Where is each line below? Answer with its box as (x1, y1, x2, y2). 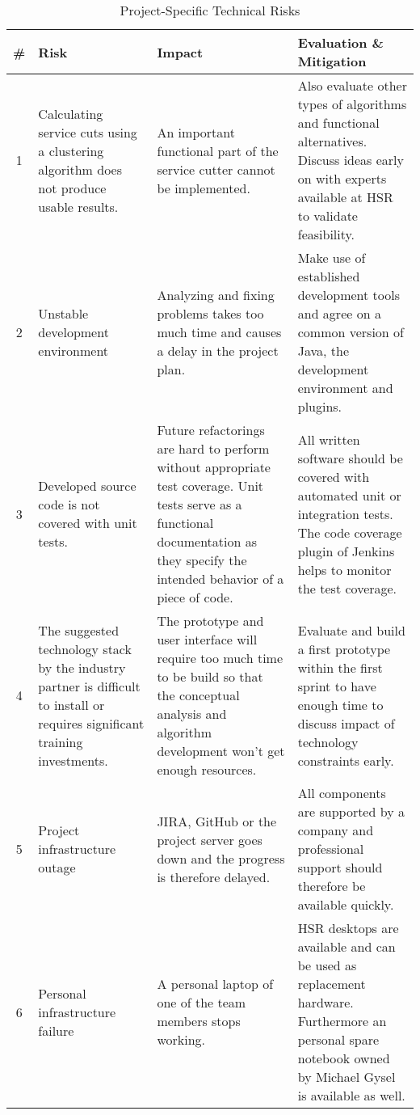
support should (297, 858, 383, 876)
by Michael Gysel (297, 1067, 396, 1086)
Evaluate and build (297, 620, 405, 640)
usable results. (38, 196, 119, 216)
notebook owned (297, 1049, 390, 1067)
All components (297, 783, 386, 802)
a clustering (38, 141, 104, 160)
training (38, 732, 83, 751)
